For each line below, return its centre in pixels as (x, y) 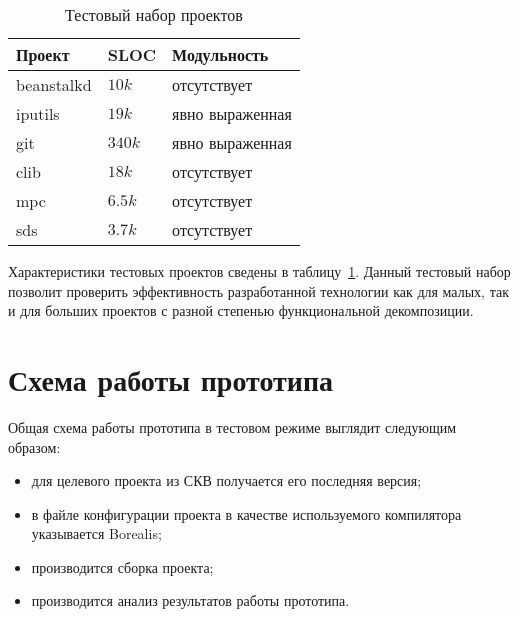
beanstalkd (54, 84)
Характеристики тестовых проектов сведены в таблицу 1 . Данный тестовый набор (259, 271)
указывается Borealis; (96, 533)
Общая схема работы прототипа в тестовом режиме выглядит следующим (232, 426)
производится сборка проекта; (122, 566)
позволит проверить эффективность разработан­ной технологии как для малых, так (258, 290)
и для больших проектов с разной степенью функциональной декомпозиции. (241, 310)
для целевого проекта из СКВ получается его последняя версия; (226, 480)
